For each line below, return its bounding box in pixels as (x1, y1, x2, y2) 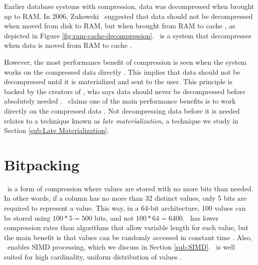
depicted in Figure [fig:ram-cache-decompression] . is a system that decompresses (4, 30, 252, 40)
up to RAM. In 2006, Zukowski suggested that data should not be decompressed (4, 10, 253, 21)
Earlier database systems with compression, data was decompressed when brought (4, 1, 255, 11)
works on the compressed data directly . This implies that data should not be (4, 66, 241, 77)
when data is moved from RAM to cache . (4, 40, 132, 50)
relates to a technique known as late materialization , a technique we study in (4, 115, 239, 126)
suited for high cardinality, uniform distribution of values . (4, 252, 182, 262)
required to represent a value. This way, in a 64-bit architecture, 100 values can (4, 203, 246, 213)
